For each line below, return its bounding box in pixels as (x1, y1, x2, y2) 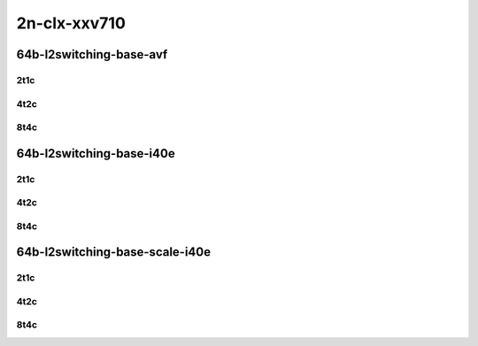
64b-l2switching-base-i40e (16, 146, 176, 161)
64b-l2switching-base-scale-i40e (16, 244, 212, 260)
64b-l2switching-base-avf (16, 47, 168, 62)
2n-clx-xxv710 (16, 13, 126, 33)
